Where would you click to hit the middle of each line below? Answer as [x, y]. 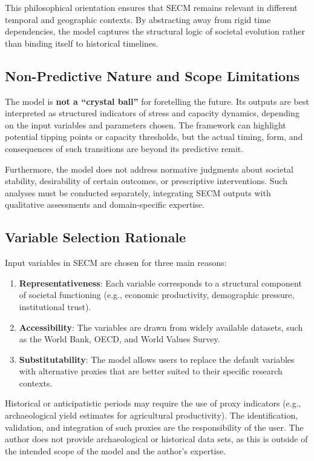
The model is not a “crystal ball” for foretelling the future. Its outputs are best [157, 101]
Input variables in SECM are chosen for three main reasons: [116, 263]
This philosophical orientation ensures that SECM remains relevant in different [151, 7]
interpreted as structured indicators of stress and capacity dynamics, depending [152, 113]
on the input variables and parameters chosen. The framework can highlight [146, 124]
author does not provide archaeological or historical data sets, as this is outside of [156, 439]
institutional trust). [55, 306]
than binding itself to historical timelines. [82, 43]
